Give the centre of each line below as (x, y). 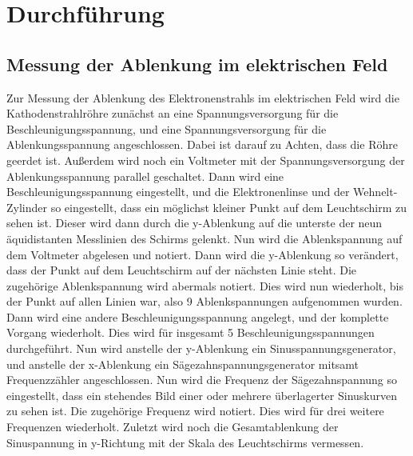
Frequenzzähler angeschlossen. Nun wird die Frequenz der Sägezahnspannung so (202, 380)
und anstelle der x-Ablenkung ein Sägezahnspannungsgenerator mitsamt (183, 364)
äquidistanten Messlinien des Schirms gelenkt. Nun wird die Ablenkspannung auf (205, 238)
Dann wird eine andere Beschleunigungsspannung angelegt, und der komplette (198, 316)
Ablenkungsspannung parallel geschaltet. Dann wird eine (145, 176)
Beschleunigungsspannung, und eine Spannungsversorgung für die (167, 128)
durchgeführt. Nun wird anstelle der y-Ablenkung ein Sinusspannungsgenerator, (201, 348)
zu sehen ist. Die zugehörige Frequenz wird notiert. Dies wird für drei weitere (195, 411)
